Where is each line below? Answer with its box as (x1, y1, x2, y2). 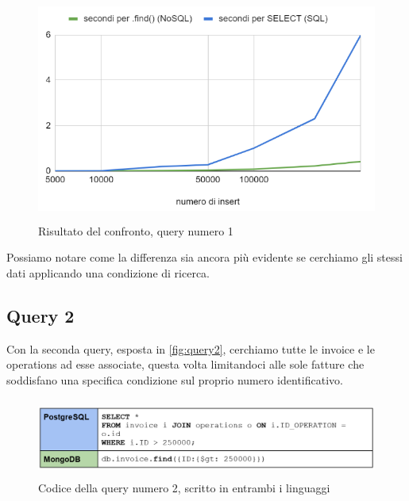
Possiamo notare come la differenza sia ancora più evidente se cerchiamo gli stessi (6, 249, 403, 266)
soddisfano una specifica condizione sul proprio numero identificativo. (6, 371, 343, 388)
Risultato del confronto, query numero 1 (38, 222, 233, 239)
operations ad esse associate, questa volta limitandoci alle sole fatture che (6, 356, 365, 373)
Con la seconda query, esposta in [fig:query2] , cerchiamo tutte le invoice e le (6, 340, 375, 357)
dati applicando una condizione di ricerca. (6, 264, 210, 281)
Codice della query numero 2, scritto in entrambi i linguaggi (38, 479, 330, 495)
